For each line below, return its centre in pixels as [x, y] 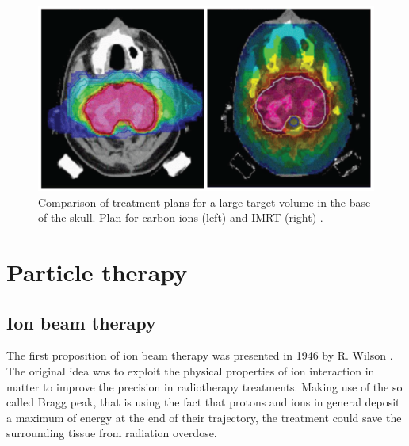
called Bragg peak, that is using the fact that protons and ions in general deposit [203, 402]
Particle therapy [97, 272]
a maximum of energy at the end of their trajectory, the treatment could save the [204, 417]
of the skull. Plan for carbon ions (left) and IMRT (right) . [181, 217]
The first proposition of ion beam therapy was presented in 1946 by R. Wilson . [200, 355]
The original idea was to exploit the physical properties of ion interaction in [191, 371]
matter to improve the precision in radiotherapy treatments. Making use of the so [204, 386]
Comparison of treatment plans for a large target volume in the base [204, 202]
